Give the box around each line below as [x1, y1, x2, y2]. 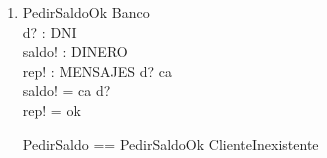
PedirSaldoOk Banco [22, 2, 150, 22]
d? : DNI [22, 21, 77, 42]
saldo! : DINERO [22, 41, 128, 62]
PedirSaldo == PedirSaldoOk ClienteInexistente [22, 133, 319, 154]
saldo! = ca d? [22, 80, 111, 101]
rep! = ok [22, 99, 81, 120]
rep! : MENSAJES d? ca [22, 60, 172, 81]
